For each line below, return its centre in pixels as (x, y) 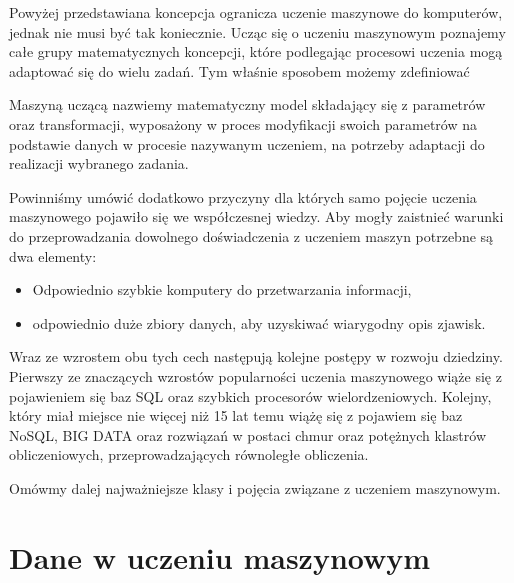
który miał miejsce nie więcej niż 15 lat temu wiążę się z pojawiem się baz (236, 415)
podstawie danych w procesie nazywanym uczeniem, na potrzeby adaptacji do (247, 143)
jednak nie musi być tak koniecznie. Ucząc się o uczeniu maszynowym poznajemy (257, 31)
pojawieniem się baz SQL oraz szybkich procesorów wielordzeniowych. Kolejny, (250, 395)
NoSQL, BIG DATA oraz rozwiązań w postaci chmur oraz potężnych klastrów (247, 434)
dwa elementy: (53, 255)
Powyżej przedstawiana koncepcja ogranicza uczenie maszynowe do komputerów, (256, 12)
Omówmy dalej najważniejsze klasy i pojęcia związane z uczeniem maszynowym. (255, 487)
